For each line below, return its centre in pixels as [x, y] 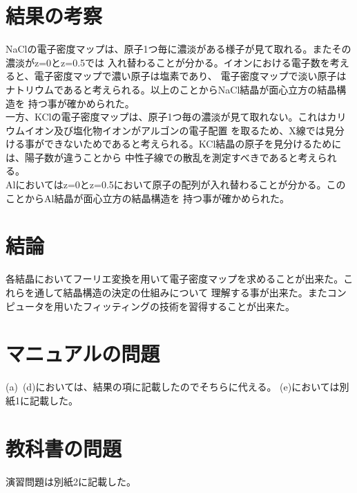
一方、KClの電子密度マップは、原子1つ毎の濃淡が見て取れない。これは [166, 117]
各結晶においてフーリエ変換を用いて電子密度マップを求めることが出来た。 [175, 279]
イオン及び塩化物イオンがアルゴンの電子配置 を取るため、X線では [175, 130]
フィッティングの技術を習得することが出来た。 [189, 306]
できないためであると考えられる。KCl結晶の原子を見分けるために [193, 144]
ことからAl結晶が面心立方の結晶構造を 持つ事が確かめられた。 [148, 198]
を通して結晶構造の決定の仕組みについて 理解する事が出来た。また [176, 292]
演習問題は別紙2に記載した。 [71, 481]
